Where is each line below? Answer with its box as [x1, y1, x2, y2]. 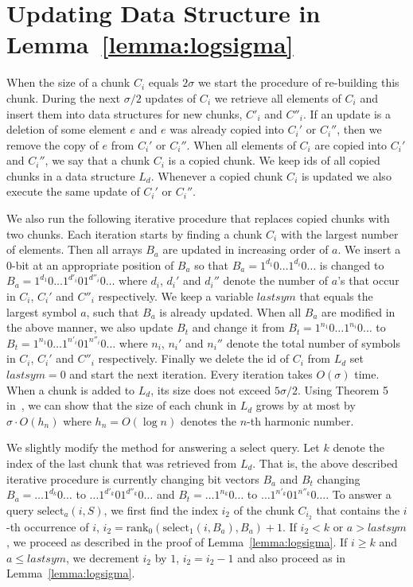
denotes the [180, 412, 236, 429]
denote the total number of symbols [226, 334, 401, 351]
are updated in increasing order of [162, 241, 329, 258]
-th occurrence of [6, 518, 89, 535]
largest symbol [6, 303, 77, 320]
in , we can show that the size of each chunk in [6, 397, 237, 414]
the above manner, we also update [6, 319, 173, 336]
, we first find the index [103, 501, 218, 518]
